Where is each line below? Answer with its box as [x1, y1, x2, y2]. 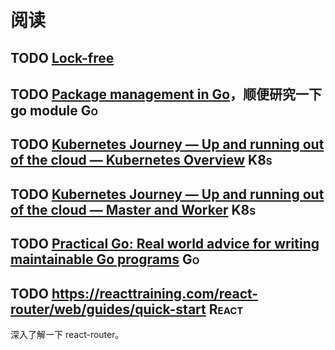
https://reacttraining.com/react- [51, 285, 259, 302]
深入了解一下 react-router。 [10, 328, 125, 340]
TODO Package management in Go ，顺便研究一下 [10, 86, 323, 103]
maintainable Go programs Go [10, 251, 200, 268]
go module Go [10, 102, 98, 119]
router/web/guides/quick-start [10, 301, 207, 318]
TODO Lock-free [10, 49, 115, 66]
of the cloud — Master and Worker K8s [10, 201, 257, 218]
